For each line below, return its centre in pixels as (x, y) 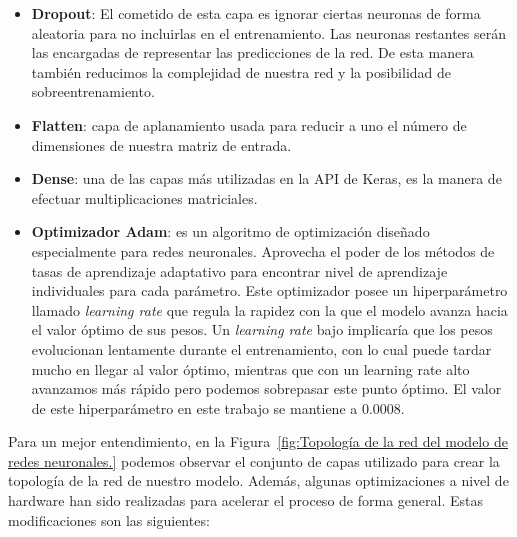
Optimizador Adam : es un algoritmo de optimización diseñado (230, 231)
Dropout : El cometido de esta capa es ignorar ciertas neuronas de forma (256, 13)
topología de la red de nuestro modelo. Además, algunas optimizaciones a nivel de (258, 480)
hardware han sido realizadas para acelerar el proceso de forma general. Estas (245, 500)
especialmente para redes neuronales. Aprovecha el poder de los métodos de (263, 250)
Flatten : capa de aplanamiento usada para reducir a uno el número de (249, 124)
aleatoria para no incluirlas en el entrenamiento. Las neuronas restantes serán (268, 32)
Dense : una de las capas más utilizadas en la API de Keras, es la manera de (266, 178)
